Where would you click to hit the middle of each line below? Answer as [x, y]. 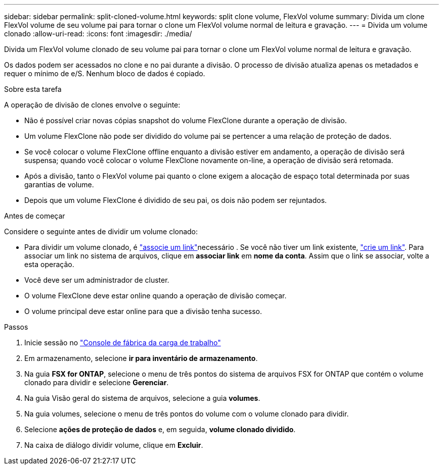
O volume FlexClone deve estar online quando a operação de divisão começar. [156, 296]
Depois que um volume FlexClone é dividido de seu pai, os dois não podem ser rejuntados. [176, 200]
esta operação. [49, 264]
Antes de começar [35, 216]
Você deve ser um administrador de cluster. [97, 280]
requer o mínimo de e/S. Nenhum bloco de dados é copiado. [105, 73]
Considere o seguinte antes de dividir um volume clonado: [101, 231]
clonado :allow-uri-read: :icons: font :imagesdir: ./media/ [98, 34]
